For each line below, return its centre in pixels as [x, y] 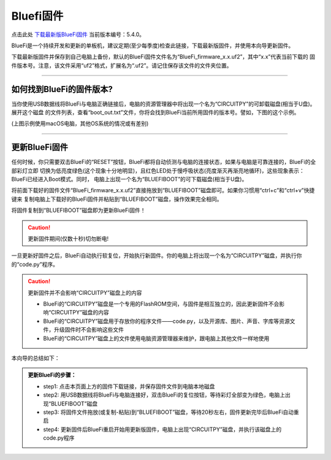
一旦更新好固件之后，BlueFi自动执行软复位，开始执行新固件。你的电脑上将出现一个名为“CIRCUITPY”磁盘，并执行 [154, 255]
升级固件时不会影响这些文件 [89, 330]
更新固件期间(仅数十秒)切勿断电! [68, 239]
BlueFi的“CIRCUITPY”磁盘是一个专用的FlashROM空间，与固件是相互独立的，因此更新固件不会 [161, 304]
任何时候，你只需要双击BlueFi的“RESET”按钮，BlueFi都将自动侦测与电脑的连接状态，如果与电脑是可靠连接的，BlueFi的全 [164, 162]
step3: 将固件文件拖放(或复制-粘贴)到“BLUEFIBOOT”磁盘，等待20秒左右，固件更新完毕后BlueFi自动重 [171, 412]
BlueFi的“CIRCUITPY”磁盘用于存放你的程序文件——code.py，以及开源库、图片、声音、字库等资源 [167, 321]
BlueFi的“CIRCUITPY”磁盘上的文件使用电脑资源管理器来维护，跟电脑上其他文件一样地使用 [156, 338]
